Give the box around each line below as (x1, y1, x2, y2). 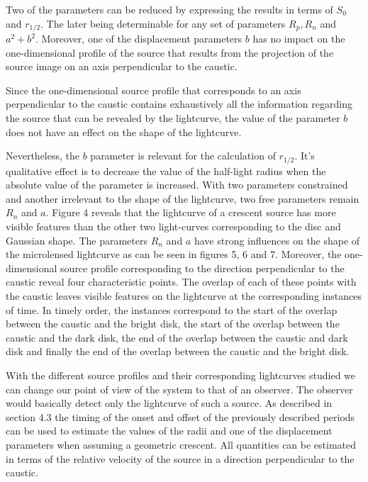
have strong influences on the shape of (194, 232, 360, 247)
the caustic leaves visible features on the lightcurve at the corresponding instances (6, 288, 362, 303)
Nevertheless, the (6, 148, 80, 163)
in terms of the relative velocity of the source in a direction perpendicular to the (6, 451, 355, 466)
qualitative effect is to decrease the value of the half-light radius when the (6, 163, 326, 178)
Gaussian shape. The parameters (6, 232, 147, 247)
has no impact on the (252, 31, 345, 46)
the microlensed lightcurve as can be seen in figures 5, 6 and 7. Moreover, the (6, 247, 342, 262)
